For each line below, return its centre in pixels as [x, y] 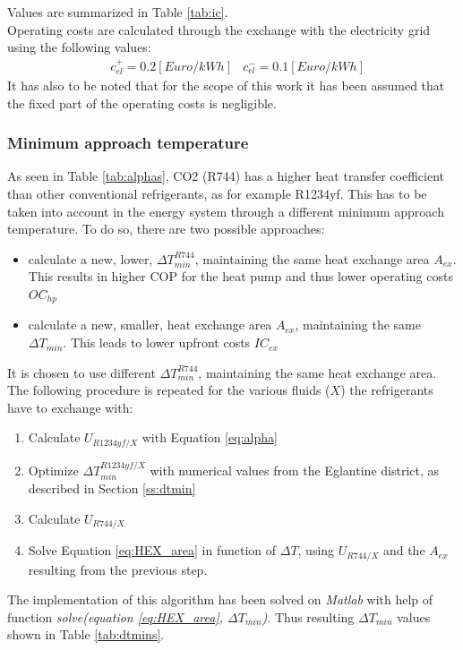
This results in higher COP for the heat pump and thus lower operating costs [240, 276]
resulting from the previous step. [118, 569]
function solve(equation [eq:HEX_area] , [116, 616]
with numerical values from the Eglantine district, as [295, 470]
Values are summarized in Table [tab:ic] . [118, 12]
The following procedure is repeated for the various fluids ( [169, 390]
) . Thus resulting [308, 616]
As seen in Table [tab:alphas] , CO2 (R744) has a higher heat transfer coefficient [226, 176]
